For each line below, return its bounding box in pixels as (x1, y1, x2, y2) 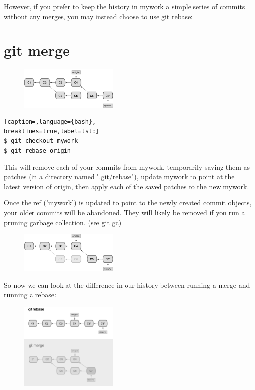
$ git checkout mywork (4, 137, 78, 145)
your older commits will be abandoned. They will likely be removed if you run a (4, 207, 245, 217)
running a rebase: (4, 290, 56, 300)
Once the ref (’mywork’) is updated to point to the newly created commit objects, (4, 197, 252, 208)
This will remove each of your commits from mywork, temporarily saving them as (4, 162, 250, 172)
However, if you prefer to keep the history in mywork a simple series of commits (4, 1, 245, 11)
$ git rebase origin (4, 147, 71, 154)
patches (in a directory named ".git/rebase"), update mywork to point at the (4, 171, 235, 182)
